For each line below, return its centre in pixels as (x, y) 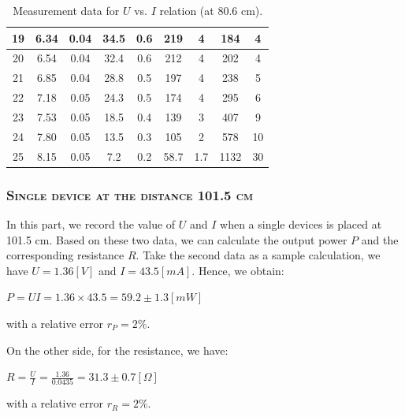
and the (380, 239)
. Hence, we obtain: (238, 270)
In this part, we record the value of (91, 223)
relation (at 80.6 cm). (211, 10)
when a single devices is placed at (301, 223)
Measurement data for (66, 10)
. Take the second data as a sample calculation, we (258, 255)
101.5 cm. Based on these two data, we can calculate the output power (177, 239)
